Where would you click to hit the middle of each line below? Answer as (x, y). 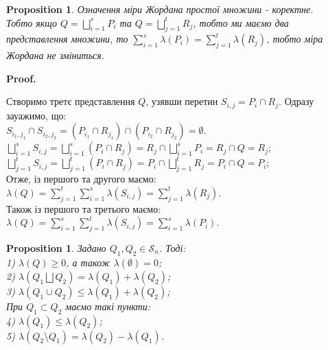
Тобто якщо (32, 22)
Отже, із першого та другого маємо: (81, 179)
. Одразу (296, 101)
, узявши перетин (182, 101)
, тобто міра (295, 39)
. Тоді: (172, 248)
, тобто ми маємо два (241, 22)
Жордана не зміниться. (56, 55)
